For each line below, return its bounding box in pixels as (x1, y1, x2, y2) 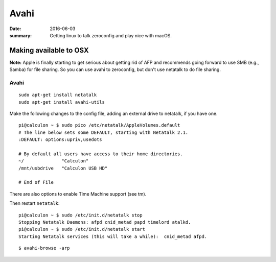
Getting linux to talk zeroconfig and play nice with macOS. (50, 32, 172, 38)
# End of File (18, 179, 54, 185)
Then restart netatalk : (9, 200, 60, 206)
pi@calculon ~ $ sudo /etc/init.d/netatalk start (18, 226, 146, 232)
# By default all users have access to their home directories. (18, 151, 183, 157)
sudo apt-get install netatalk (18, 92, 97, 98)
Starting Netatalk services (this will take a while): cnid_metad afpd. (18, 233, 208, 240)
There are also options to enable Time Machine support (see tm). (9, 190, 147, 197)
